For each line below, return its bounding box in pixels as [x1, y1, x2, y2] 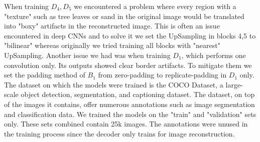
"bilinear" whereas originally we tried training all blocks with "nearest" [4, 40, 220, 50]
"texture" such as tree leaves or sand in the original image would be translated [4, 10, 244, 21]
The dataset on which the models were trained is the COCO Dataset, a [4, 79, 223, 89]
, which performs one [181, 49, 246, 60]
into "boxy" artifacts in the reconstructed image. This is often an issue [4, 20, 220, 31]
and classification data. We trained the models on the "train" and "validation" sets [4, 108, 256, 119]
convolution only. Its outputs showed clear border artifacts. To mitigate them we [4, 59, 252, 70]
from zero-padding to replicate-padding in [98, 69, 227, 80]
